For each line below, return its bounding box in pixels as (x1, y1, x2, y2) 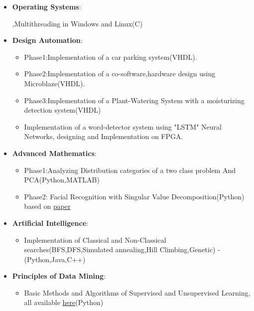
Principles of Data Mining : (12, 271, 106, 281)
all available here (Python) (24, 297, 104, 308)
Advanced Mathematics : (12, 148, 97, 158)
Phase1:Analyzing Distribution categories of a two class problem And (24, 164, 236, 175)
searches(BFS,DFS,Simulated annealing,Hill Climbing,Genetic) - (24, 244, 220, 255)
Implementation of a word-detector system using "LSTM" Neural (24, 121, 222, 132)
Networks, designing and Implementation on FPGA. (24, 131, 183, 142)
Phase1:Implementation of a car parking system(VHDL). (24, 51, 197, 62)
